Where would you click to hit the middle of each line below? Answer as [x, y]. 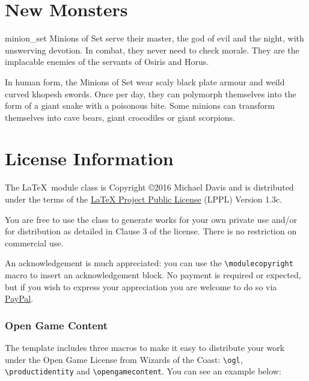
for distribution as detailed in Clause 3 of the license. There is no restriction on [151, 231]
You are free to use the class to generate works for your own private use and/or [151, 219]
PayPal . [19, 298]
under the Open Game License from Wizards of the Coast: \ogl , [124, 359]
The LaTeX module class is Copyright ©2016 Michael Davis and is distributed [149, 187]
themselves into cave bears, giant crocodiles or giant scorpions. [120, 117]
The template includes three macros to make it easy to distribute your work [145, 348]
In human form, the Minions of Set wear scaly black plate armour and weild [145, 81]
